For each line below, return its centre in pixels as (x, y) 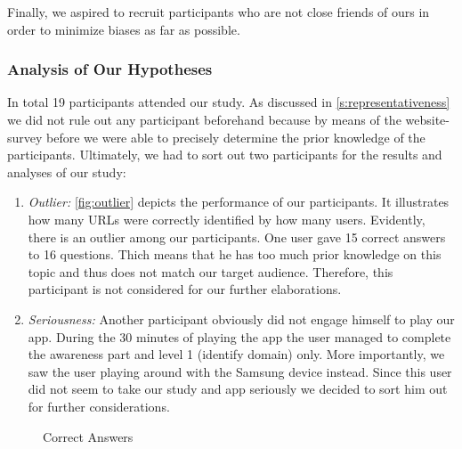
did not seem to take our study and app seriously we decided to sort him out (238, 389)
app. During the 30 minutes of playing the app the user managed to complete (239, 336)
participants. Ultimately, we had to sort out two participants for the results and (225, 155)
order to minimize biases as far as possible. (124, 29)
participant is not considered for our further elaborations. (185, 289)
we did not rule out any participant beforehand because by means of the (204, 119)
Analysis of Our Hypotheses (110, 69)
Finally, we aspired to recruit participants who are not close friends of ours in (219, 12)
